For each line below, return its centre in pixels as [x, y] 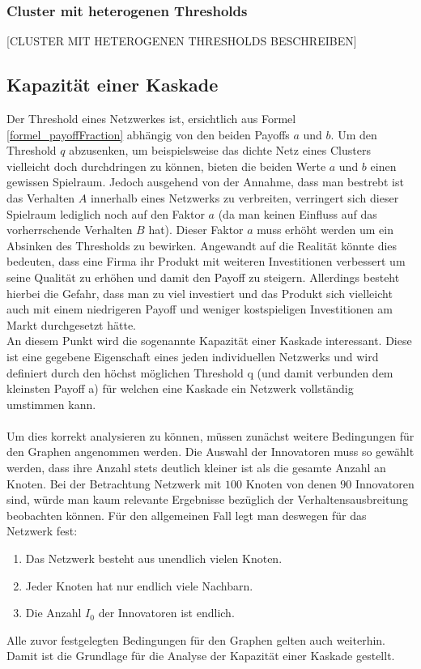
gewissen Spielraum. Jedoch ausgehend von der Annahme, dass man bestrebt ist [205, 182]
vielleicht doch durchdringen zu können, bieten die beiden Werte [166, 166]
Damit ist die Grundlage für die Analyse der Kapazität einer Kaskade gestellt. [201, 656]
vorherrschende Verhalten [70, 230]
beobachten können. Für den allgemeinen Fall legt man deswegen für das [187, 515]
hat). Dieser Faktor [196, 230]
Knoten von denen [291, 483]
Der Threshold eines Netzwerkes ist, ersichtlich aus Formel [151, 119]
